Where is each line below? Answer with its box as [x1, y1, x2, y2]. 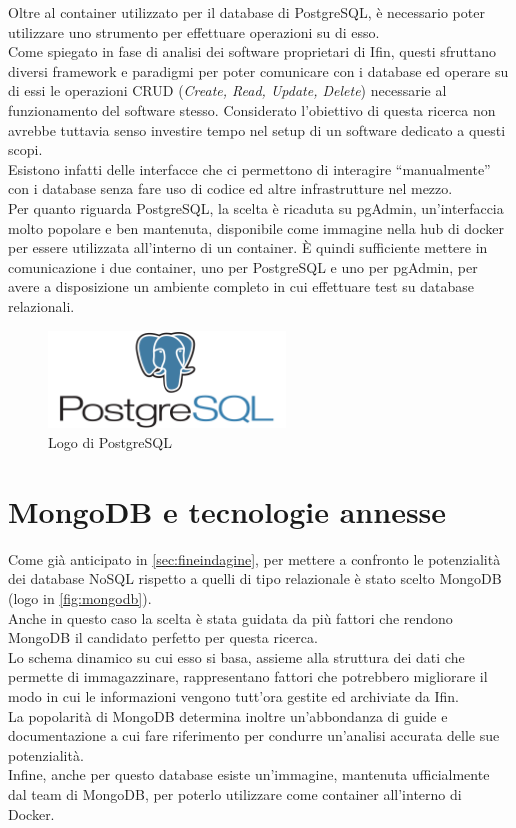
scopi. [8, 139, 43, 160]
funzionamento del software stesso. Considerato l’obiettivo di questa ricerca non [8, 99, 496, 120]
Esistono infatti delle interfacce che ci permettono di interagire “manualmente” [8, 158, 491, 179]
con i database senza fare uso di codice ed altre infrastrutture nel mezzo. [8, 178, 453, 199]
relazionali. [8, 295, 75, 316]
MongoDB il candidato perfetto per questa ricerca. [8, 627, 318, 648]
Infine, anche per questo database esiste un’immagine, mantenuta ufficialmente [8, 764, 490, 785]
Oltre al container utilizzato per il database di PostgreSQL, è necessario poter [8, 2, 485, 22]
